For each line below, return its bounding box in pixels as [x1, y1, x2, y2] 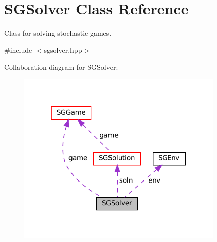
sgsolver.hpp [44, 44, 82, 55]
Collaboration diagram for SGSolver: [4, 62, 118, 72]
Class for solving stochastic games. [4, 27, 112, 38]
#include [4, 44, 32, 55]
